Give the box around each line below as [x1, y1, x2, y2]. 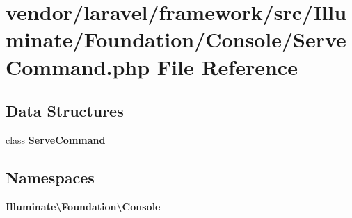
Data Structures [6, 100, 124, 121]
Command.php [6, 52, 150, 81]
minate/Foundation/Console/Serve [6, 25, 346, 53]
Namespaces [6, 166, 95, 187]
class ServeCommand [6, 132, 106, 146]
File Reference [157, 52, 298, 81]
